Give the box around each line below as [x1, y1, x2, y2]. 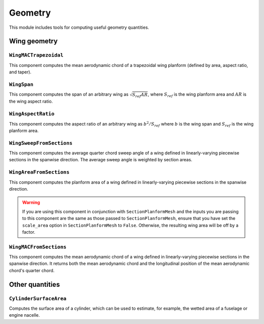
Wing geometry [9, 37, 58, 45]
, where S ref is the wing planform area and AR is [148, 91, 247, 99]
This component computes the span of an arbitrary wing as [9, 91, 129, 97]
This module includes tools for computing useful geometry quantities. [9, 24, 149, 30]
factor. [22, 229, 36, 235]
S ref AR [132, 92, 148, 99]
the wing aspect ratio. [9, 98, 53, 105]
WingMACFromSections [9, 243, 67, 250]
